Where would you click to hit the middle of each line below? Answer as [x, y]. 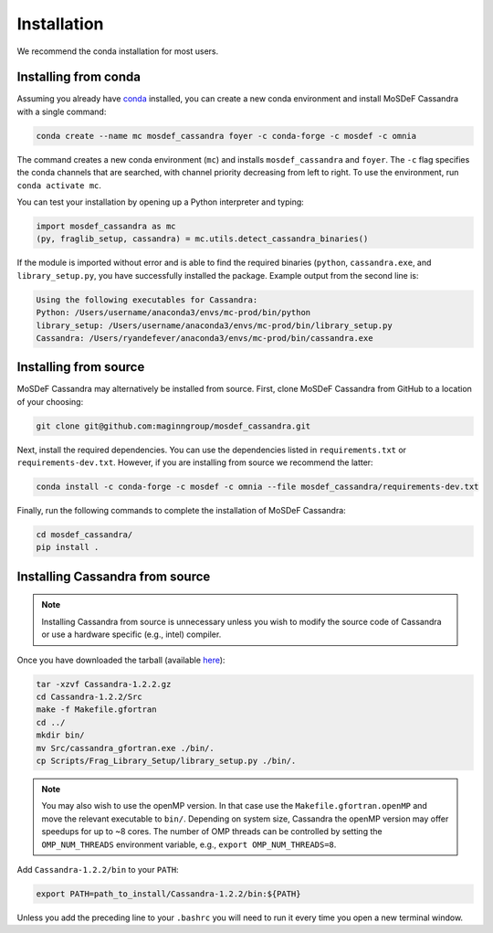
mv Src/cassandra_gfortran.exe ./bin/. [125, 748]
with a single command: [62, 111]
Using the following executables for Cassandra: [147, 300]
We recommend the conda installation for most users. [118, 51]
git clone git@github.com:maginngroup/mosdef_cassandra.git [173, 426]
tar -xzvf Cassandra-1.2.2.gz [104, 684]
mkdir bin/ [60, 735]
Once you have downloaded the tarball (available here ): [121, 660]
